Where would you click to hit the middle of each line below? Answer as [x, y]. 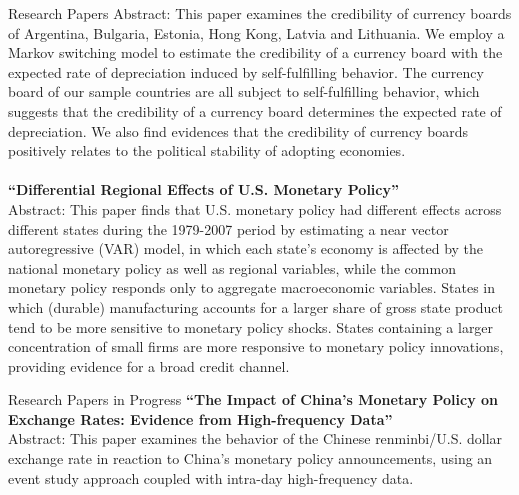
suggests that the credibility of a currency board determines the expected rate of [255, 110]
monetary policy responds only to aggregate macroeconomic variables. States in [251, 287]
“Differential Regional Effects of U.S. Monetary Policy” [203, 189]
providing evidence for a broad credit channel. [149, 365]
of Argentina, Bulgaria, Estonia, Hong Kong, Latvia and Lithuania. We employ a [256, 32]
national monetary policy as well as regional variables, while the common [232, 267]
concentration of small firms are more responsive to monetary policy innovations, [256, 346]
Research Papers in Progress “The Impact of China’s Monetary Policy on [253, 399]
